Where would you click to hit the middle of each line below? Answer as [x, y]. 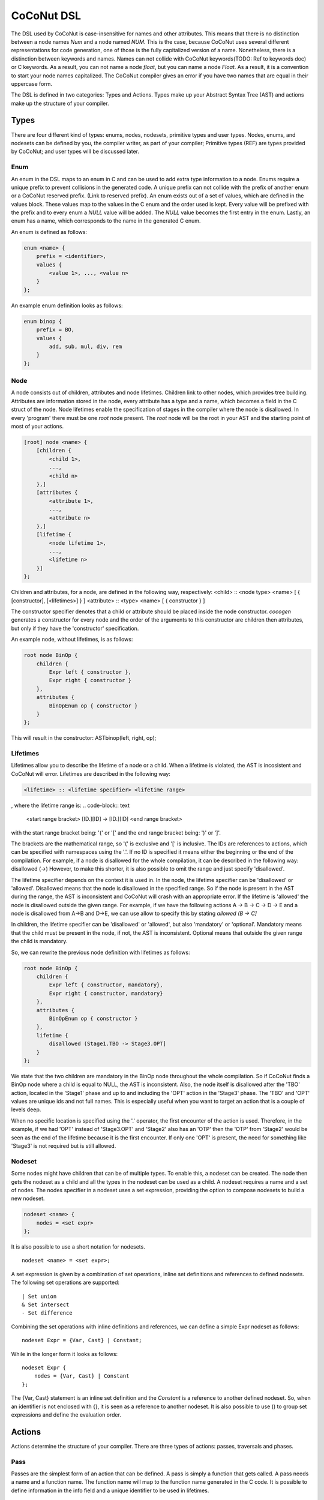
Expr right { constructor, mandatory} [106, 993]
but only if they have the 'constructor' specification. [75, 628]
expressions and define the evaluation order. [66, 1414]
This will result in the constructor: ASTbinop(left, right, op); [84, 738]
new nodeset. [28, 1198]
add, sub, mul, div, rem [85, 346]
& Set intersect [46, 1305]
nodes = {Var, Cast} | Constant [82, 1376]
